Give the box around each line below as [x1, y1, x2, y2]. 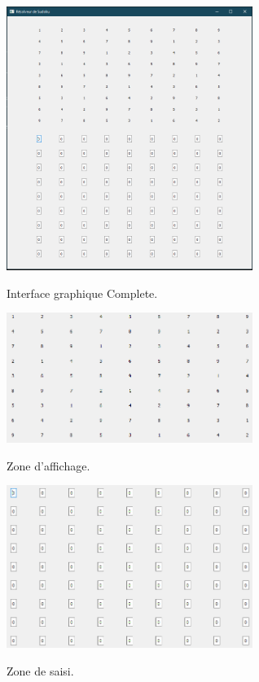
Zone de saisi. [7, 662, 74, 679]
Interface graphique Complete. [7, 284, 158, 301]
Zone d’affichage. [7, 457, 90, 474]
